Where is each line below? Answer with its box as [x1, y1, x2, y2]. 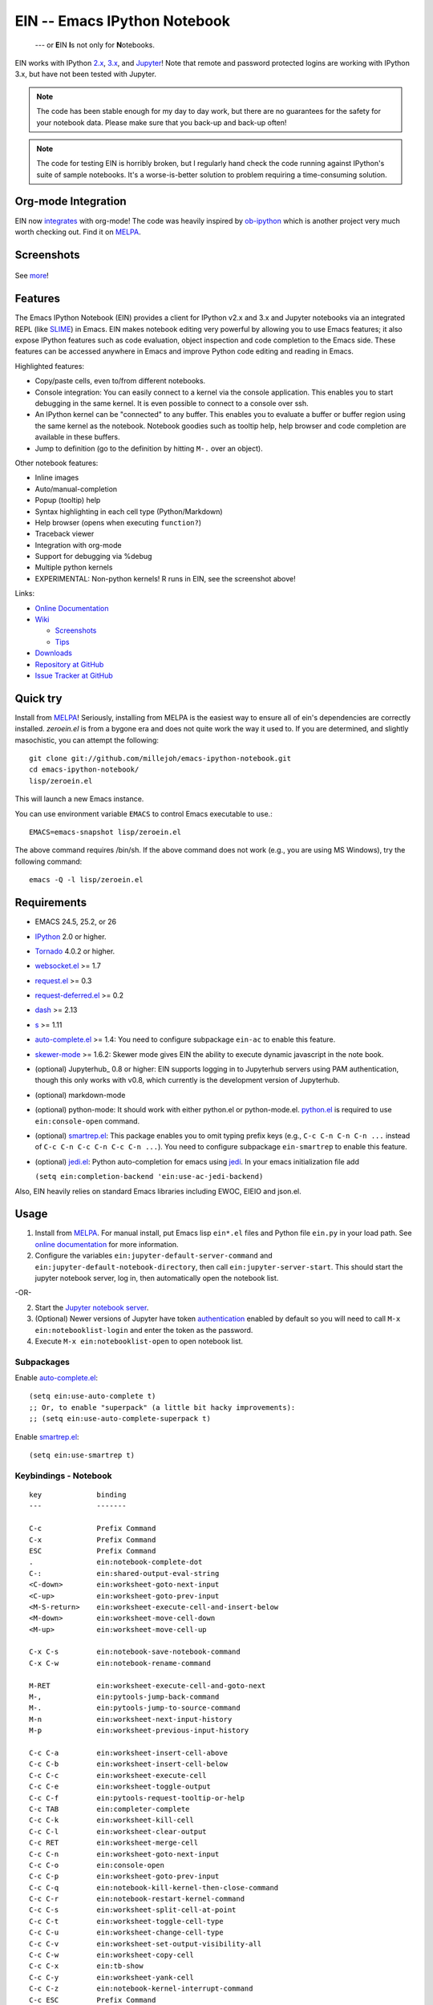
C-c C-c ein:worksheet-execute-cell [29, 1771, 208, 1780]
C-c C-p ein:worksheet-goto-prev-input [29, 1872, 220, 1881]
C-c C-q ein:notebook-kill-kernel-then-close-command [29, 1883, 279, 1892]
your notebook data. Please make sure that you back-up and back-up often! [36, 117, 287, 128]
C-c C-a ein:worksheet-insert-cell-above [29, 1748, 229, 1757]
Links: [14, 589, 35, 598]
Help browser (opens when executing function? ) [34, 517, 202, 527]
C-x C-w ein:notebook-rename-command [29, 1659, 212, 1667]
